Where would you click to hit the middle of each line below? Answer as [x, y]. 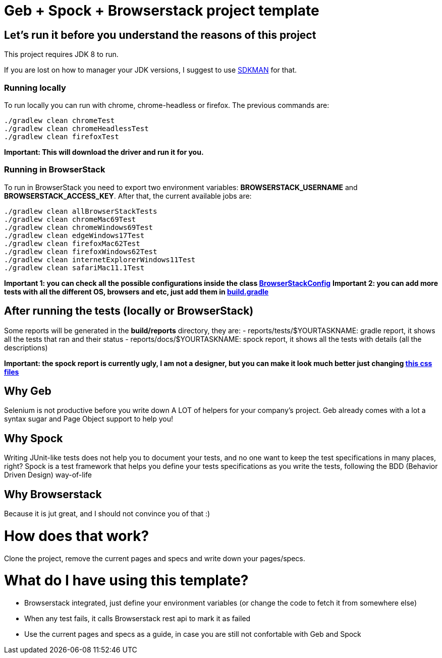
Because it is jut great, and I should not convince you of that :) [107, 514]
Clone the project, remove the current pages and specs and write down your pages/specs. [155, 558]
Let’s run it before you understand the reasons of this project [160, 35]
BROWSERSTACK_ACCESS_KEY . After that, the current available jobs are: [128, 196]
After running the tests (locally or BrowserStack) [129, 311]
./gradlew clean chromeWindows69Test [79, 227]
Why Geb [28, 391]
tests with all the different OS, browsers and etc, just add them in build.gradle [136, 291]
